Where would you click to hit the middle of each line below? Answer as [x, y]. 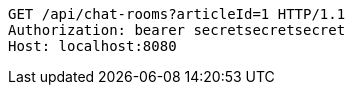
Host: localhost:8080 [92, 46]
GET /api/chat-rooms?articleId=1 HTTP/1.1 [177, 14]
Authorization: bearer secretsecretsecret [177, 30]
